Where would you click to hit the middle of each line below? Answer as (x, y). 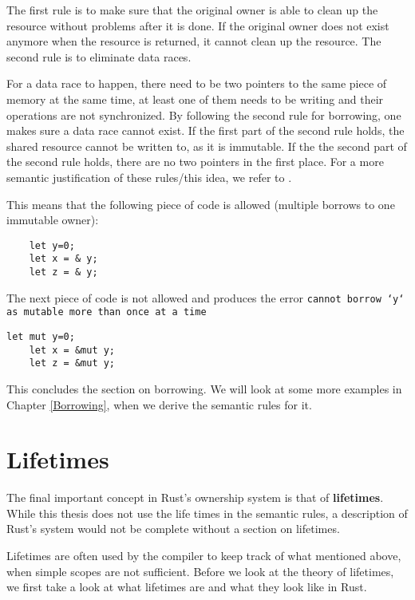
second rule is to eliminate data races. (99, 56)
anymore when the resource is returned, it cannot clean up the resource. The (194, 41)
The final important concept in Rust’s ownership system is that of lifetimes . (195, 497)
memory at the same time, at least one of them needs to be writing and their (195, 99)
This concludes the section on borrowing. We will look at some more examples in (204, 388)
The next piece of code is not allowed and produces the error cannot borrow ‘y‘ (206, 297)
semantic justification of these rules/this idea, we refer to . (149, 177)
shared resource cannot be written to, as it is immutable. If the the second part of (207, 146)
